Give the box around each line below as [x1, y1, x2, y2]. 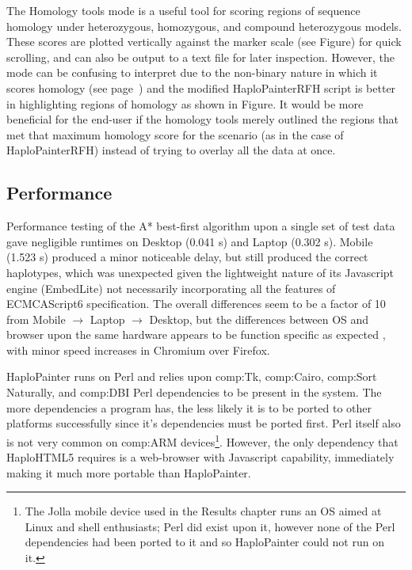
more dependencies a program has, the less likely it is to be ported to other [6, 399, 372, 416]
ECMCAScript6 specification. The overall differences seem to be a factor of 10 [6, 295, 386, 312]
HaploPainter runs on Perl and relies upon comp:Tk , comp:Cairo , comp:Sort [6, 368, 377, 385]
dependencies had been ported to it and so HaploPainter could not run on [25, 534, 384, 550]
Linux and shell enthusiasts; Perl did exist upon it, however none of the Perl [25, 518, 395, 534]
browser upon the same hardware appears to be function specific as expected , [6, 326, 386, 343]
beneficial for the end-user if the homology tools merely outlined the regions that [6, 111, 399, 127]
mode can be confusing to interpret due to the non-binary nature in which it [6, 64, 378, 81]
